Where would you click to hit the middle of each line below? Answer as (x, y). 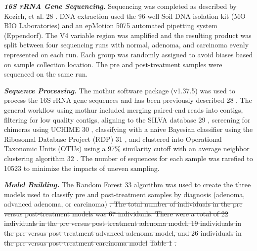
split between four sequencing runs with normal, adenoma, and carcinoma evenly (127, 45)
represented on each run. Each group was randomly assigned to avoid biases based (128, 54)
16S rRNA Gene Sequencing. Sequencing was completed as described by (120, 6)
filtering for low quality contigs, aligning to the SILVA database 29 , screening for (127, 119)
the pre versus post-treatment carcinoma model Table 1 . (90, 242)
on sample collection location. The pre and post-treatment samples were (113, 64)
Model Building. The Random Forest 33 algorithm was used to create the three (128, 185)
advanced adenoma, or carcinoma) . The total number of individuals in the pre (123, 204)
